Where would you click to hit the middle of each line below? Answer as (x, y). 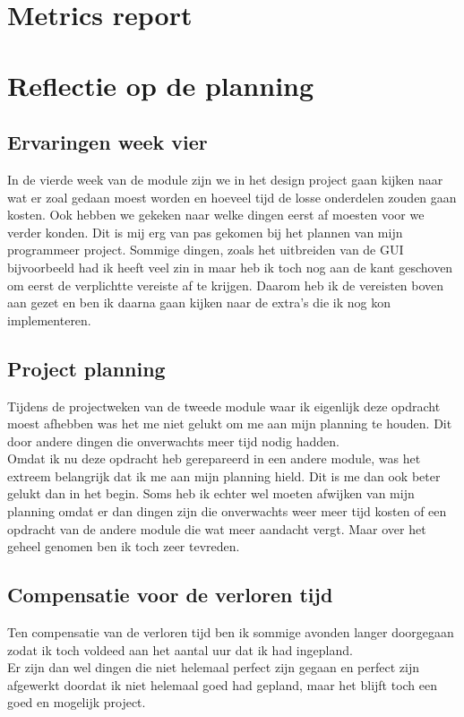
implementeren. (49, 320)
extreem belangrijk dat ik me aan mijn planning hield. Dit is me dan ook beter (224, 475)
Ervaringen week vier (107, 142)
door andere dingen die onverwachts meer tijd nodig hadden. (173, 441)
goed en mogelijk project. (77, 702)
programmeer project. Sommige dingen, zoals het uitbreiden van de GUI (206, 250)
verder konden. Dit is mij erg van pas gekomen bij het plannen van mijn (205, 232)
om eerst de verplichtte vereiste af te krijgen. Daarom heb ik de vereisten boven (226, 285)
